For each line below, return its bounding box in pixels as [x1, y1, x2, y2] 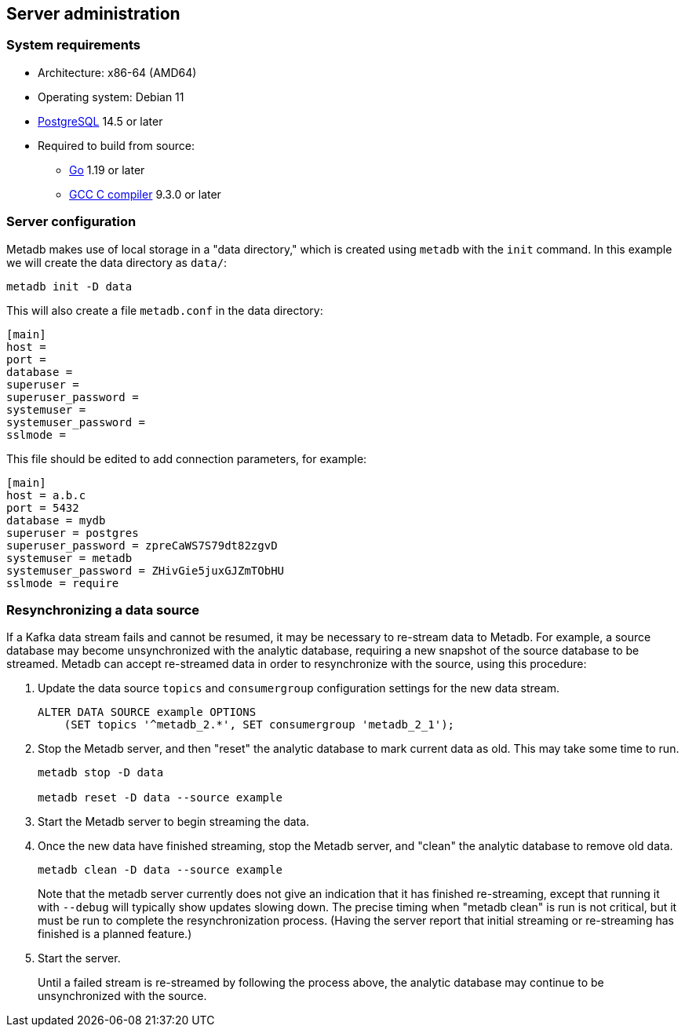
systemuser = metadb [6, 551, 133, 564]
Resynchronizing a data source [6, 601, 200, 618]
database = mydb [6, 513, 106, 527]
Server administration [6, 4, 180, 24]
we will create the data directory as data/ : [6, 255, 228, 269]
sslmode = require [6, 576, 119, 590]
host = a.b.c [6, 488, 86, 502]
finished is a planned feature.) [38, 927, 192, 941]
